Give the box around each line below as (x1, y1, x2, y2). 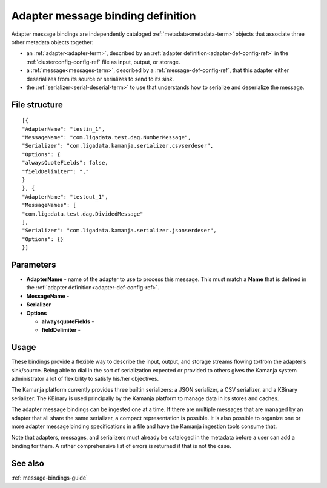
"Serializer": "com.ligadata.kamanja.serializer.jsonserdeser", (22, 227, 217, 234)
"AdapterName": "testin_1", (22, 125, 105, 133)
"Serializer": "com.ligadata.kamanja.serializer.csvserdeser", (22, 142, 214, 150)
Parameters (11, 259, 56, 269)
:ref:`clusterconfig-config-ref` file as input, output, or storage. (26, 58, 180, 65)
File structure (11, 99, 63, 110)
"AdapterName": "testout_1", (22, 193, 108, 200)
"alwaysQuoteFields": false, (22, 159, 108, 167)
